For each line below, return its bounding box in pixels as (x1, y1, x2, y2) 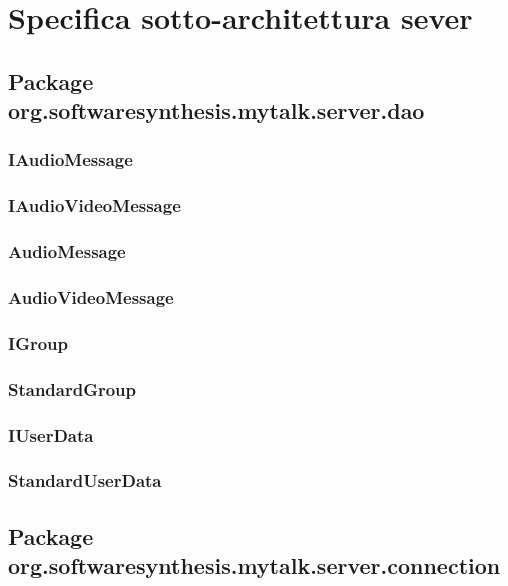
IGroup (8, 330, 68, 355)
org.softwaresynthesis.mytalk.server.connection (8, 550, 501, 581)
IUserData (8, 422, 94, 447)
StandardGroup (8, 376, 137, 401)
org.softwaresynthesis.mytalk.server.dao (8, 95, 425, 126)
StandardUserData (8, 468, 162, 493)
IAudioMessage (8, 147, 133, 172)
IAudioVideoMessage (8, 193, 181, 218)
